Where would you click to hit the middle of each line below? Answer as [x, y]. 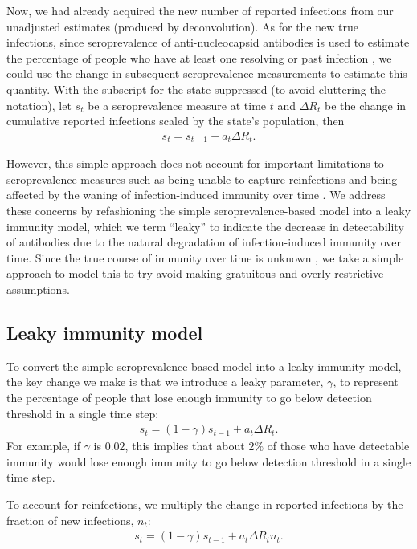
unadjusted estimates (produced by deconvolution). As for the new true [182, 26]
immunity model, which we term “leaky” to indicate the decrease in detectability [205, 226]
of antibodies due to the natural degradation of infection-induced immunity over [204, 242]
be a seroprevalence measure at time [177, 105]
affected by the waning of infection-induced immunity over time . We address [196, 195]
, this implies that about [185, 446]
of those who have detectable [338, 446]
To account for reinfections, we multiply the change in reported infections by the [205, 504]
